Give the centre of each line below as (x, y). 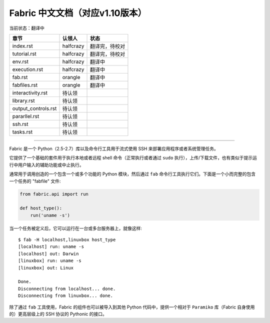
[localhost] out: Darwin (48, 253)
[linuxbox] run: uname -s (50, 261)
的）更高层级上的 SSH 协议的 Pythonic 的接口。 (58, 314)
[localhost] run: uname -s (51, 247)
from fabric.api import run (54, 194)
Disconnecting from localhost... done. (67, 288)
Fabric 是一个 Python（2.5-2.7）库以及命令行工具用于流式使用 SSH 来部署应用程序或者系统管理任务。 (114, 148)
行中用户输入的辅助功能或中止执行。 (46, 164)
